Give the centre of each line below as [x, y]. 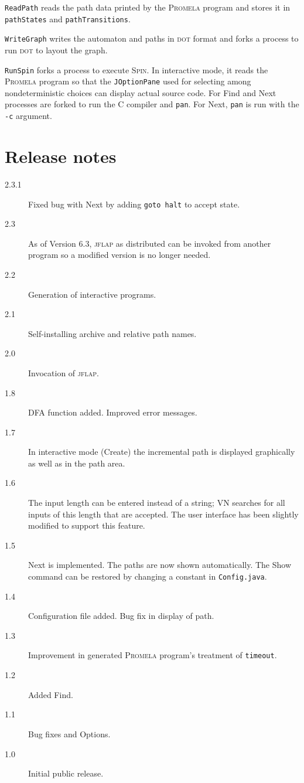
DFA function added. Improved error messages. [113, 412]
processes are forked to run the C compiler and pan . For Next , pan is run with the [152, 104]
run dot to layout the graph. [56, 50]
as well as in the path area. [77, 463]
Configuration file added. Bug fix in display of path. [121, 616]
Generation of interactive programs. [92, 294]
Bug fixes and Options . [69, 733]
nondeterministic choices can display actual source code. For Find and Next [141, 92]
